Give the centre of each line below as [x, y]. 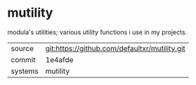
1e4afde [59, 59]
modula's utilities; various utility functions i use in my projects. [97, 32]
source [22, 48]
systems [25, 71]
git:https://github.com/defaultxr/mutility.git [116, 48]
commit [23, 59]
